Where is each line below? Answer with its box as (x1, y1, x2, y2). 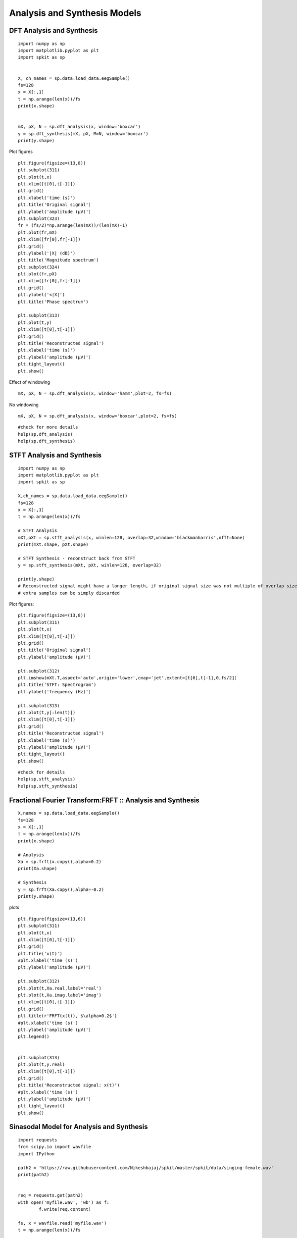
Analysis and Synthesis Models (9, 7, 142, 18)
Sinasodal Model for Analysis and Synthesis (9, 1123, 148, 1131)
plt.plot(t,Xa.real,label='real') (18, 985, 101, 991)
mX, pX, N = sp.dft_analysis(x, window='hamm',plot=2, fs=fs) (18, 391, 172, 396)
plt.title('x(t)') (18, 951, 63, 956)
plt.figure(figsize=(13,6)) (18, 916, 86, 922)
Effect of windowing (9, 379, 50, 385)
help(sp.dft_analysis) (18, 431, 73, 437)
